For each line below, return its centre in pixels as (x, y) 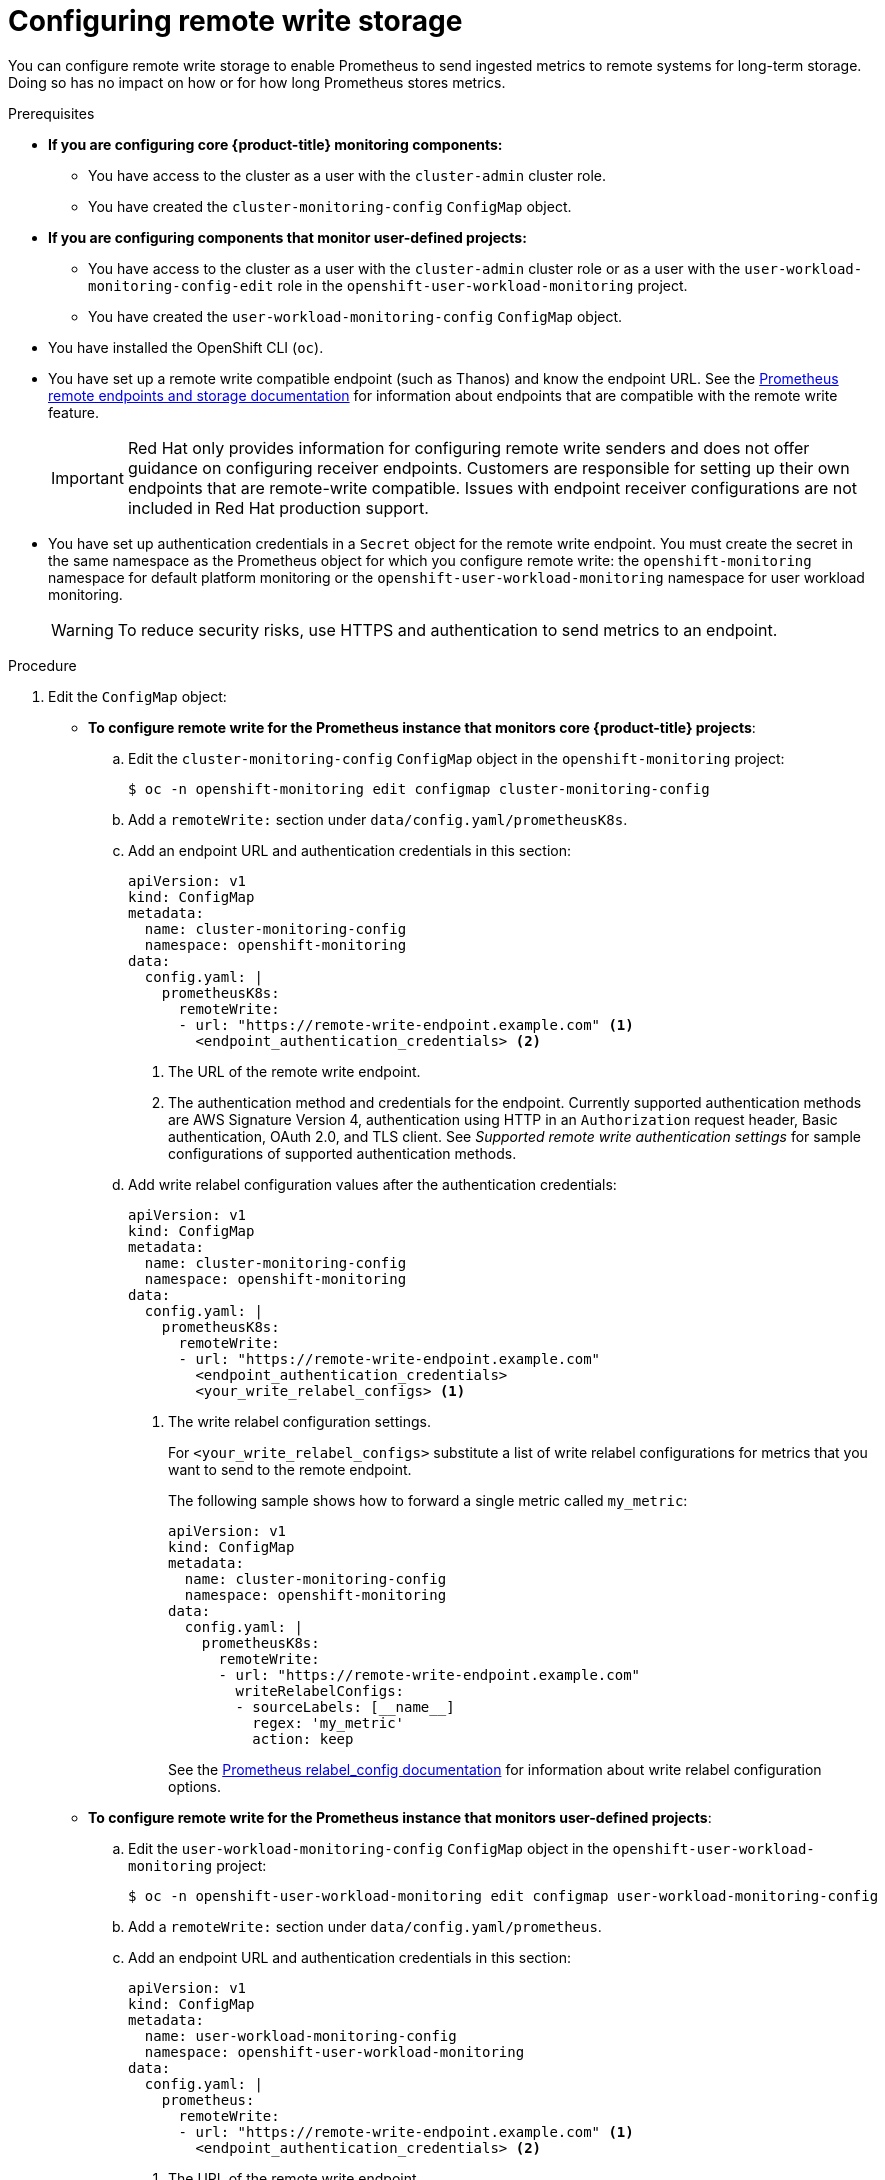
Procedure (42, 665)
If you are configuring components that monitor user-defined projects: (287, 237)
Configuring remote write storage (235, 21)
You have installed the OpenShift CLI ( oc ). (186, 347)
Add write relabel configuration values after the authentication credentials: (372, 1184)
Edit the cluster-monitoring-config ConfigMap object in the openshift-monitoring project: (456, 758)
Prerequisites (51, 113)
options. (195, 1786)
